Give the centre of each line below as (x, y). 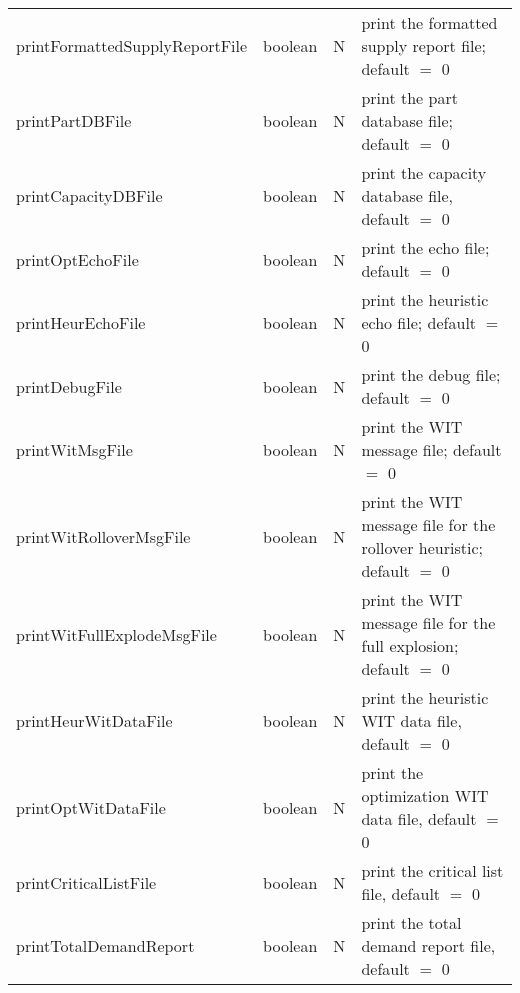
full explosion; (410, 645)
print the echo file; (425, 247)
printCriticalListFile (86, 882)
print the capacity (424, 172)
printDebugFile (69, 386)
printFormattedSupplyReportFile (132, 45)
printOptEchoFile (77, 259)
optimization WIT (425, 795)
